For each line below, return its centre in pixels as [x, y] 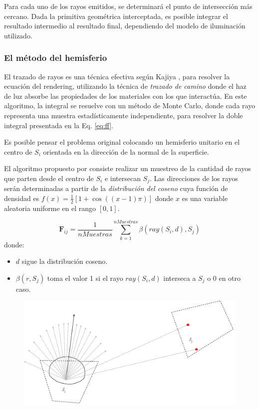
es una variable [205, 198]
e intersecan [123, 178]
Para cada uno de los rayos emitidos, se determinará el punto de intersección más [128, 6]
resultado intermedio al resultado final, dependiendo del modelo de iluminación [125, 26]
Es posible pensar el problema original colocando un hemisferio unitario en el [122, 142]
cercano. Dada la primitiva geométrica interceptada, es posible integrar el [116, 16]
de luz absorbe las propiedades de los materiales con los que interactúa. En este [126, 96]
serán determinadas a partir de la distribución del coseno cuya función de [116, 188]
